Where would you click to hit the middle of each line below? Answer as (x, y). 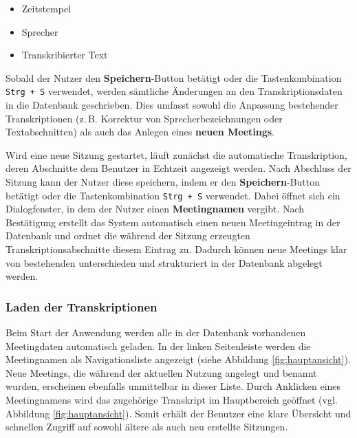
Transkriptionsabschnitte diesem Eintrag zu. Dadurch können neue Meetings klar (176, 249)
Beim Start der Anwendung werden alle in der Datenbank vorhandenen (156, 332)
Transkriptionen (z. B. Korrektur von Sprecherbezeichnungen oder (144, 118)
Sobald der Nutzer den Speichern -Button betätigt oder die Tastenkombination (174, 77)
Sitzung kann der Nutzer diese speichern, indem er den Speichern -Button (163, 182)
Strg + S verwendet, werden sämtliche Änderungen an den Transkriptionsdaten (174, 91)
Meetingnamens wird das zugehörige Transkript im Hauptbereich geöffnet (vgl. (172, 399)
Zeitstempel (46, 8)
